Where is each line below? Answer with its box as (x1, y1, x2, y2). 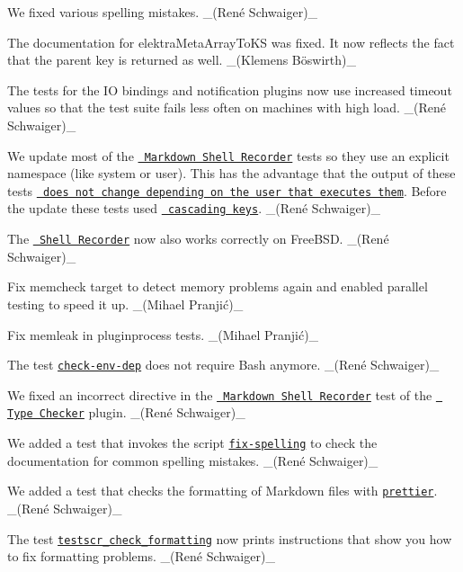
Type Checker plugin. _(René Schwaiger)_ (7, 403, 245, 422)
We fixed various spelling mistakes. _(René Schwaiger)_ (7, 3, 318, 21)
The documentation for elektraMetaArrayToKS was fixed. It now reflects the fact (7, 32, 455, 51)
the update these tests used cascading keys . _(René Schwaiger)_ (7, 199, 381, 218)
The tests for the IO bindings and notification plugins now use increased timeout (7, 80, 452, 99)
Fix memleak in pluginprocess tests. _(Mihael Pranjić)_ (7, 325, 319, 344)
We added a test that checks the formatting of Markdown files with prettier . (7, 481, 438, 500)
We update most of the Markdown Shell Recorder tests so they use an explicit (7, 146, 450, 165)
